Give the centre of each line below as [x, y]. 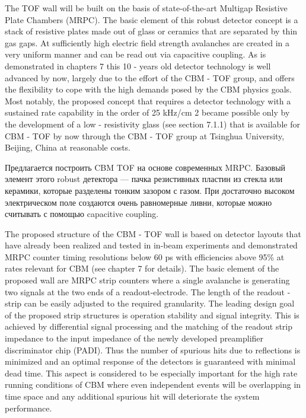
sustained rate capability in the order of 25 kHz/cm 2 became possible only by [147, 112]
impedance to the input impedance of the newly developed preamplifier [134, 338]
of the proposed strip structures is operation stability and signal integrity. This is [152, 315]
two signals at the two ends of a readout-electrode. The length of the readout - [148, 291]
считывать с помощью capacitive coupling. [82, 214]
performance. [28, 408]
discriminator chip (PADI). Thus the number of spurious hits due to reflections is [153, 350]
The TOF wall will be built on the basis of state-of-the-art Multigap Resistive [146, 8]
